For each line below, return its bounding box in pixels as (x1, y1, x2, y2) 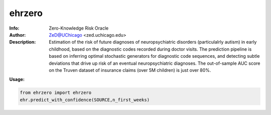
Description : (9, 39, 36, 45)
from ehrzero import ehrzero (20, 90, 92, 95)
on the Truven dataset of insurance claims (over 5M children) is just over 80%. (49, 67, 211, 73)
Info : (9, 25, 20, 31)
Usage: (9, 76, 25, 82)
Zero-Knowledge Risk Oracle (49, 25, 109, 31)
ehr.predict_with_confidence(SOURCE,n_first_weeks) (20, 97, 150, 102)
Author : (9, 32, 26, 38)
